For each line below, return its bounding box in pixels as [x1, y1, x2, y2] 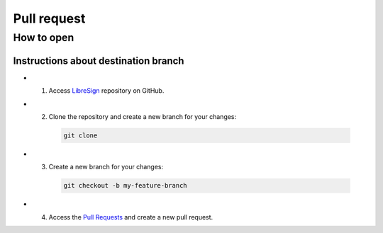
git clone [63, 131, 98, 140]
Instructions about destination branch [13, 55, 184, 67]
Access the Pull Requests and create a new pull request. [48, 212, 213, 221]
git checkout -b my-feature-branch [63, 181, 187, 190]
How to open [13, 31, 74, 44]
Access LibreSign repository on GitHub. [48, 86, 165, 95]
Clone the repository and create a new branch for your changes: [48, 112, 237, 120]
